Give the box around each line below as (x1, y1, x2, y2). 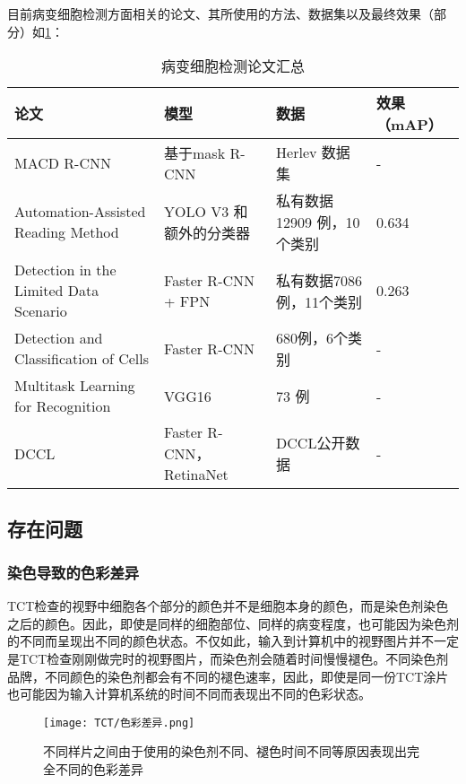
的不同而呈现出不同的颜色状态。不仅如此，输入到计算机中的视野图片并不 (7, 632, 434, 650)
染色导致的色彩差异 (7, 561, 140, 583)
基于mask (164, 142, 226, 163)
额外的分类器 (164, 222, 251, 244)
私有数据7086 (276, 269, 363, 291)
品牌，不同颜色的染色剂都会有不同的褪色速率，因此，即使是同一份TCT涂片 (7, 666, 449, 685)
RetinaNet (164, 464, 229, 485)
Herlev (276, 142, 317, 163)
